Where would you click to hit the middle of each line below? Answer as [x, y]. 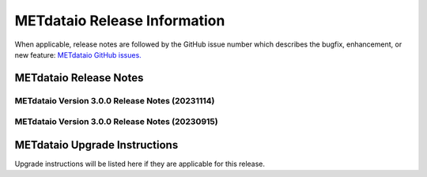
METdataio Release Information [120, 21]
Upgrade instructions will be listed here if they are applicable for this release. [140, 164]
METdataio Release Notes [79, 78]
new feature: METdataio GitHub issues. [78, 55]
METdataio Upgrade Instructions [96, 145]
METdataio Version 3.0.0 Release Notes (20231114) [115, 100]
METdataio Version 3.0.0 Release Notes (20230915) [116, 122]
